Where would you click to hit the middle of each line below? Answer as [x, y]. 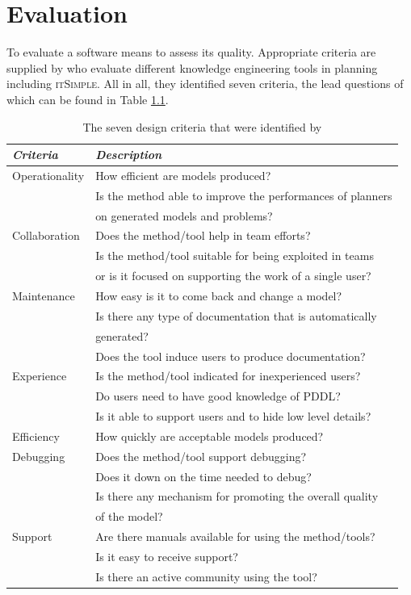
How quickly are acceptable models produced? [210, 436]
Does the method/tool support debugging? [201, 456]
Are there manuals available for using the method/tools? [235, 536]
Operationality [48, 175]
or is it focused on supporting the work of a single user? [233, 276]
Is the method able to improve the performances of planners [244, 195]
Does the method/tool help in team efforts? [203, 235]
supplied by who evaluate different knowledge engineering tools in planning [192, 67]
